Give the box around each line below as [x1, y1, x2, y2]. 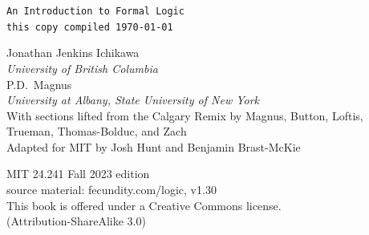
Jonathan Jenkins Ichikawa [6, 44, 140, 61]
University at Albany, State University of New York [6, 91, 260, 108]
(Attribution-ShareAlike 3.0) [6, 213, 146, 229]
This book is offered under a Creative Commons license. [6, 197, 282, 213]
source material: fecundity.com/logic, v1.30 [6, 181, 217, 198]
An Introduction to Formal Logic [6, 6, 184, 17]
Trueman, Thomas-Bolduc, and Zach [6, 123, 187, 140]
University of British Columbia [6, 59, 158, 76]
